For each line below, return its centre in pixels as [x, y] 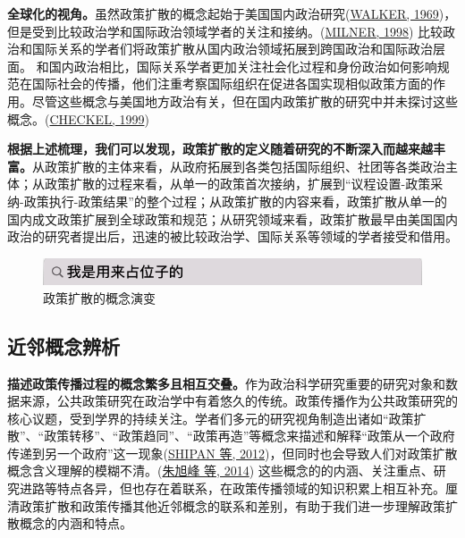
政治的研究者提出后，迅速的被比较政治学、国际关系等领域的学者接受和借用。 [232, 236]
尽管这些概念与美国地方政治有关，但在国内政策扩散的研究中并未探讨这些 [245, 101]
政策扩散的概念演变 [99, 297]
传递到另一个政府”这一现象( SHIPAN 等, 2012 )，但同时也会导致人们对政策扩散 [232, 453]
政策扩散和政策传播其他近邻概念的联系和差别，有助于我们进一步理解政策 [232, 505]
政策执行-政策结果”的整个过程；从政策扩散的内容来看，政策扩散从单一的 [235, 201]
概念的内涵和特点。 [76, 523]
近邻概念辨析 [63, 345]
